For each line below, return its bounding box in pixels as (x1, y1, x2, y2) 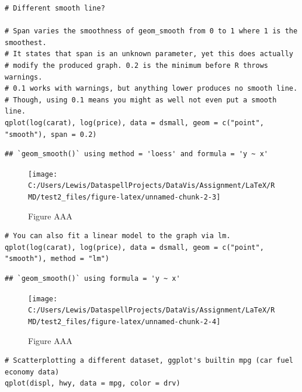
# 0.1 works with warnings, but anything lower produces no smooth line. (5, 84, 298, 93)
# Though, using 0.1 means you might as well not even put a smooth (5, 95, 277, 104)
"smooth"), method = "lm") (5, 255, 109, 263)
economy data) (5, 367, 60, 376)
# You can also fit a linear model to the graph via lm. (5, 232, 231, 240)
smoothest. (5, 38, 47, 47)
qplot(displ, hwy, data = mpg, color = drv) (5, 379, 180, 388)
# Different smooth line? (5, 4, 105, 12)
